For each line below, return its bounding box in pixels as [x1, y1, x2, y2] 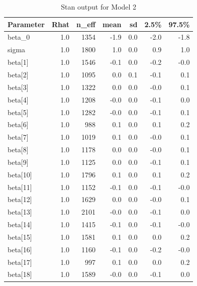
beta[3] [8, 81, 29, 92]
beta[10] [8, 169, 32, 179]
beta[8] [8, 144, 29, 155]
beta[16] [8, 244, 32, 254]
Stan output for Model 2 [61, 2, 137, 12]
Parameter [8, 19, 45, 29]
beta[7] [8, 132, 29, 142]
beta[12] [8, 194, 32, 205]
